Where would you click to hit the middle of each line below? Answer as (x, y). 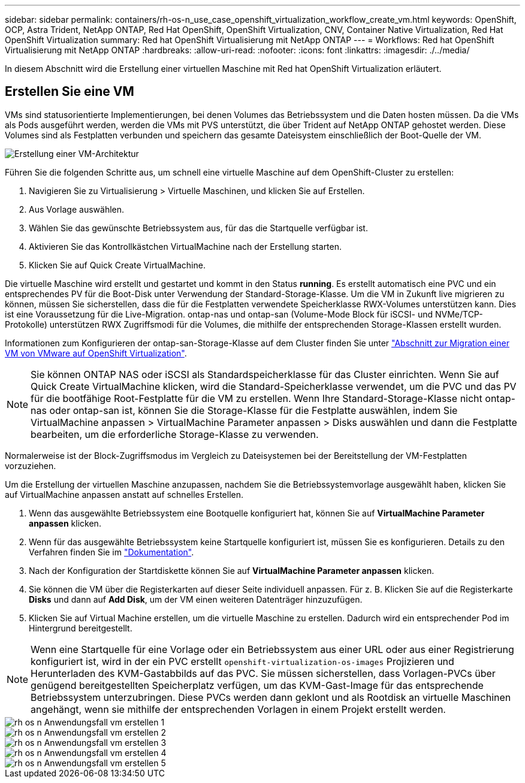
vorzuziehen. (31, 465)
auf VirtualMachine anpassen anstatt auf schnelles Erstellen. (124, 494)
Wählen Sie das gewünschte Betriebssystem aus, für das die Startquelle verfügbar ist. (198, 228)
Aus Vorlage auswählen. (77, 209)
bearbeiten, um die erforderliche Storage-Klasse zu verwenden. (175, 434)
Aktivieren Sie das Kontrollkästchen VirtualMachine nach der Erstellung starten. (185, 246)
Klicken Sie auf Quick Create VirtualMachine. (117, 265)
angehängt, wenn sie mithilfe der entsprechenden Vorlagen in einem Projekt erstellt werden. (238, 709)
